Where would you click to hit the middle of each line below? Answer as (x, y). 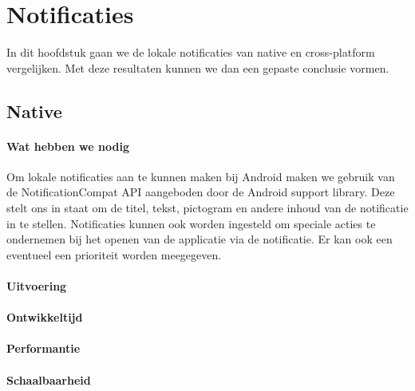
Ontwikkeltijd (45, 317)
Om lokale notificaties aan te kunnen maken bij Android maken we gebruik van (201, 176)
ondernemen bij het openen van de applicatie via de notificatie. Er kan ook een (200, 239)
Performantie (43, 348)
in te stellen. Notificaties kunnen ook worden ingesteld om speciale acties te (191, 223)
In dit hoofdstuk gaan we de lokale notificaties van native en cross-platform (191, 52)
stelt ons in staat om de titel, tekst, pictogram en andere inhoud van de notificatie (207, 208)
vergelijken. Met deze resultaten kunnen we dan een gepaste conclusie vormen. (198, 67)
